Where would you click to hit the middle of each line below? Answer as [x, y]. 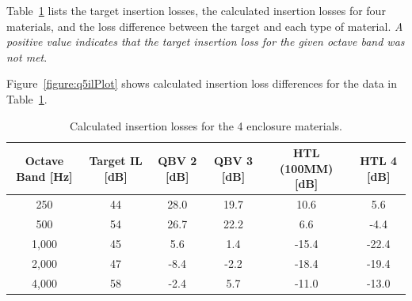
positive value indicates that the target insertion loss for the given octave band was [206, 41]
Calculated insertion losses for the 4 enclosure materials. [206, 125]
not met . [27, 56]
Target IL [116, 160]
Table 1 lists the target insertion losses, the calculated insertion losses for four [196, 10]
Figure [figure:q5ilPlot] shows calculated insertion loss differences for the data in [202, 83]
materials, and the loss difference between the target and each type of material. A [205, 26]
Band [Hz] [44, 176]
